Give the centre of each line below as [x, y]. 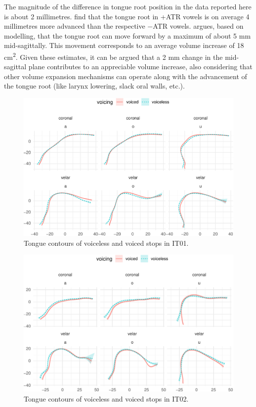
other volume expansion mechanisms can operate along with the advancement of [126, 76]
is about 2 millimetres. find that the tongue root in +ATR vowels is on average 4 [127, 16]
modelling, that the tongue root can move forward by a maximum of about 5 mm [128, 35]
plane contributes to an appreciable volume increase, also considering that [140, 67]
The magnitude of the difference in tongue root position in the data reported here [128, 6]
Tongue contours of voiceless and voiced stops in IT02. [106, 398]
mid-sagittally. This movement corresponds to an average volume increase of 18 [124, 45]
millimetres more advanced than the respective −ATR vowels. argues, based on [124, 26]
